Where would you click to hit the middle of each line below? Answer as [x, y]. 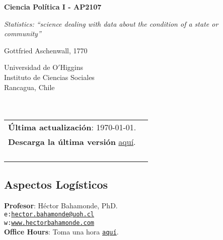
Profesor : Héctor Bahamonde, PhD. [61, 205]
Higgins [72, 67]
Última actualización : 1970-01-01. [72, 127]
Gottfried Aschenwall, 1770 [46, 50]
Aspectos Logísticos [56, 184]
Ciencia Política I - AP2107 [53, 7]
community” [23, 33]
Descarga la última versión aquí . [72, 142]
